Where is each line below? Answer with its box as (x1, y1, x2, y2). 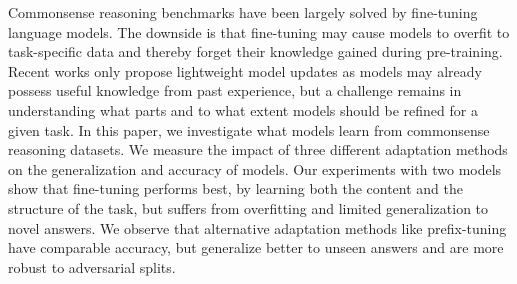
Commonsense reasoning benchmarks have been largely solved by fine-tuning (8, 2, 478, 22)
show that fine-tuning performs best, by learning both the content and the (8, 178, 463, 199)
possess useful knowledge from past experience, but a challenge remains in (8, 80, 462, 101)
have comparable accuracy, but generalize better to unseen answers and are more (8, 237, 504, 258)
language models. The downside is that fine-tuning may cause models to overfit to (8, 21, 510, 42)
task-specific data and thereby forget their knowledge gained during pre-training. (8, 41, 503, 62)
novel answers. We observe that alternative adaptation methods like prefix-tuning (8, 217, 507, 238)
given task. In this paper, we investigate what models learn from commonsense (8, 119, 490, 140)
